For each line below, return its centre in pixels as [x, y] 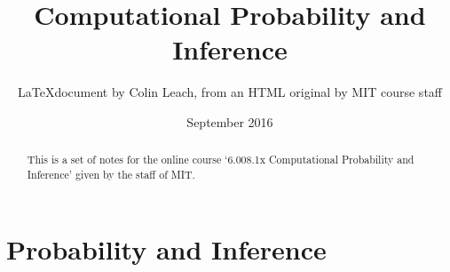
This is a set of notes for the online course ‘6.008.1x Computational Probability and [221, 160]
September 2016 [230, 121]
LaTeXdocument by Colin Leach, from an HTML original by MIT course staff [229, 92]
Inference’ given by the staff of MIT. [111, 174]
